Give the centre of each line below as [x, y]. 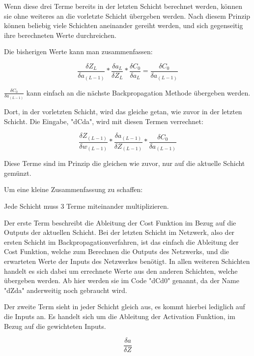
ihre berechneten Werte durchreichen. [60, 35]
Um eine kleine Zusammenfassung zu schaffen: [73, 189]
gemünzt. [18, 173]
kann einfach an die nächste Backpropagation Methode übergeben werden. [138, 92]
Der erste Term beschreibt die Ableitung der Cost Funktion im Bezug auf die [120, 222]
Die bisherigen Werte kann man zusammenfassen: [78, 51]
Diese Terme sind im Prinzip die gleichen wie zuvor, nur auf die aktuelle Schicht [125, 163]
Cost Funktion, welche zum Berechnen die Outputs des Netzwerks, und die [117, 251]
